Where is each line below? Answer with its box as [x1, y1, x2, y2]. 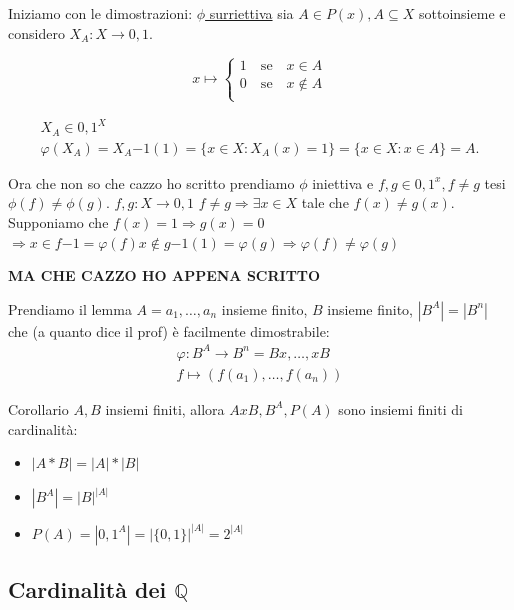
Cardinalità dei [8, 573, 167, 604]
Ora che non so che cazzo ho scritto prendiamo [8, 172, 295, 193]
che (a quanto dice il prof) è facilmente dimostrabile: [8, 320, 330, 341]
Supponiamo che [8, 211, 109, 232]
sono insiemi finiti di [338, 398, 463, 419]
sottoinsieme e [419, 3, 506, 23]
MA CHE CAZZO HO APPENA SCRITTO [8, 265, 321, 286]
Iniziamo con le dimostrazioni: [8, 3, 193, 23]
